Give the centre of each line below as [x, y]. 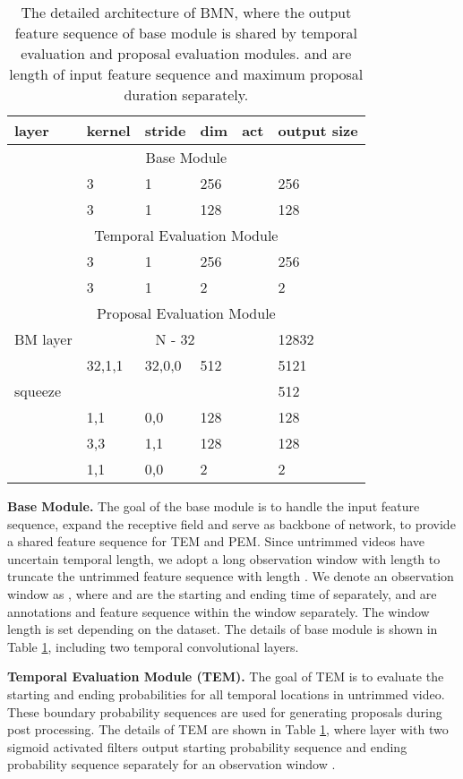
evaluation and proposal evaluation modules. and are [186, 53]
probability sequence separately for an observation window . [171, 764]
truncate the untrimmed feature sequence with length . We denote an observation [231, 576]
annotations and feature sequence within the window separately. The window [219, 611]
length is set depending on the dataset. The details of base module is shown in [223, 629]
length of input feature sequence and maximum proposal [186, 74]
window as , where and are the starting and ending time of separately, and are [222, 593]
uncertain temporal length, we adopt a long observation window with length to [224, 558]
